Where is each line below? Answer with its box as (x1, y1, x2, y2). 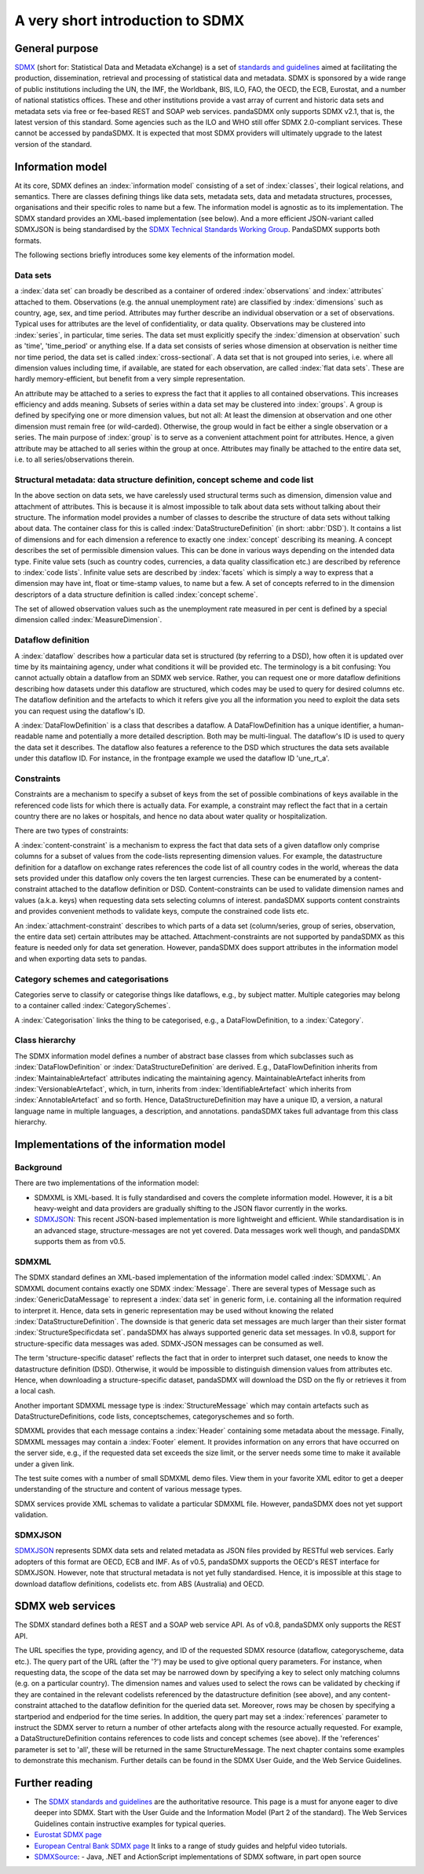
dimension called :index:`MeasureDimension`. (14, 615, 163, 624)
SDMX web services (14, 1600, 116, 1613)
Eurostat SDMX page (34, 1830, 102, 1839)
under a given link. (14, 1459, 75, 1468)
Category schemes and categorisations (14, 974, 169, 985)
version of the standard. (14, 139, 93, 149)
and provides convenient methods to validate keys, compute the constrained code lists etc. (14, 907, 309, 916)
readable (14, 731, 43, 741)
